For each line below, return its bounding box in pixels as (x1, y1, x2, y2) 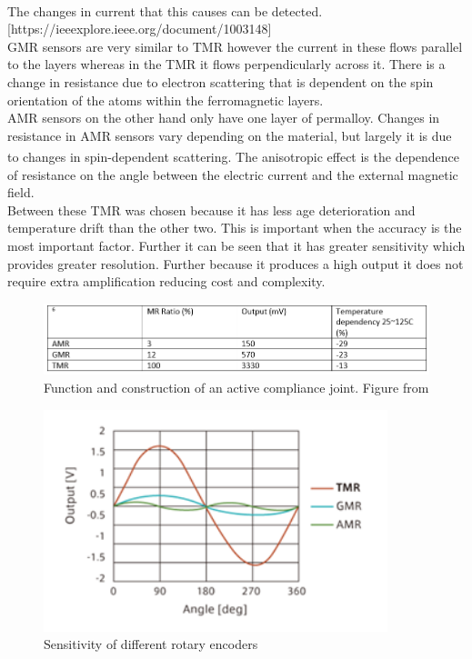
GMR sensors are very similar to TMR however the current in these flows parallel (7, 36, 463, 55)
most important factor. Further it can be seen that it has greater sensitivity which (7, 236, 466, 255)
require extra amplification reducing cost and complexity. (7, 272, 326, 291)
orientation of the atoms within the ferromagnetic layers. (7, 90, 324, 109)
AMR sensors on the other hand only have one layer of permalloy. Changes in (7, 108, 440, 127)
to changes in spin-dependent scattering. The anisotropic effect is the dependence (7, 147, 460, 166)
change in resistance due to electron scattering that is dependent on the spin (7, 73, 434, 92)
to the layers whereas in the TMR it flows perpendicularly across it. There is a (7, 55, 446, 74)
